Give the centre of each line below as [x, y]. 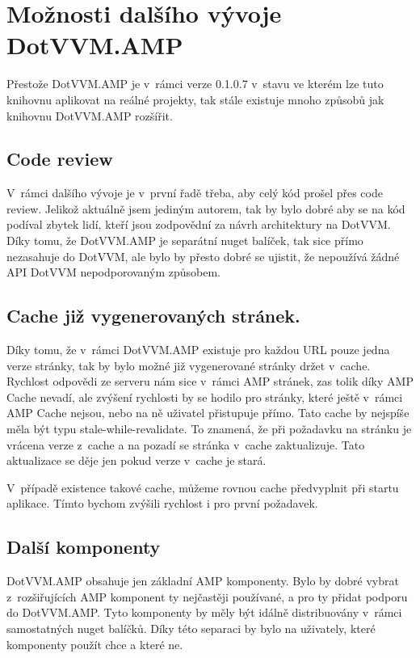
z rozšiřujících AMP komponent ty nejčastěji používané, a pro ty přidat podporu [207, 596]
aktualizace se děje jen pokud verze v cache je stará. [136, 460]
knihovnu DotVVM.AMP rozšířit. [90, 115]
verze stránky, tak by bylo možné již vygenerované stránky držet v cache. [189, 365]
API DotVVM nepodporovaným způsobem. [113, 272]
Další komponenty [84, 547]
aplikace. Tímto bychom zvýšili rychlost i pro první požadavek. [162, 503]
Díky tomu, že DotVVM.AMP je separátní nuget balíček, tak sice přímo [185, 240]
